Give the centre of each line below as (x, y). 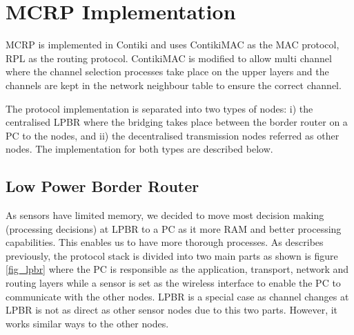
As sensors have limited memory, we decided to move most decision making (165, 215)
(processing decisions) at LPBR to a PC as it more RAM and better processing (174, 228)
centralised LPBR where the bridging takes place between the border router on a (177, 122)
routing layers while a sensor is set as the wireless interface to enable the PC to (173, 283)
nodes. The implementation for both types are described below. (139, 149)
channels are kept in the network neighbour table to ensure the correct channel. (174, 85)
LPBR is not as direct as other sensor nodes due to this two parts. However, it (172, 310)
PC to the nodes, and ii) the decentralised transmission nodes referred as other (173, 135)
